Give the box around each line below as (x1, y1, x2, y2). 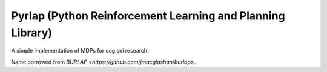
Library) (11, 26, 53, 39)
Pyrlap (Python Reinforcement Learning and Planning (11, 9, 285, 22)
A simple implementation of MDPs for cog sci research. (11, 47, 149, 54)
